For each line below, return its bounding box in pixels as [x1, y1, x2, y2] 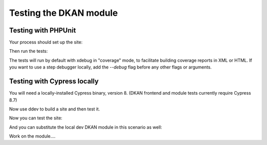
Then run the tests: [9, 48, 48, 54]
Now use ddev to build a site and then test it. [9, 106, 100, 112]
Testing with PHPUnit [9, 26, 76, 35]
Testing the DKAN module [9, 7, 118, 18]
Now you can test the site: [9, 115, 63, 121]
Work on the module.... [9, 133, 56, 139]
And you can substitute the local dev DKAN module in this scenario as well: [9, 124, 163, 130]
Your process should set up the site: [9, 39, 83, 45]
